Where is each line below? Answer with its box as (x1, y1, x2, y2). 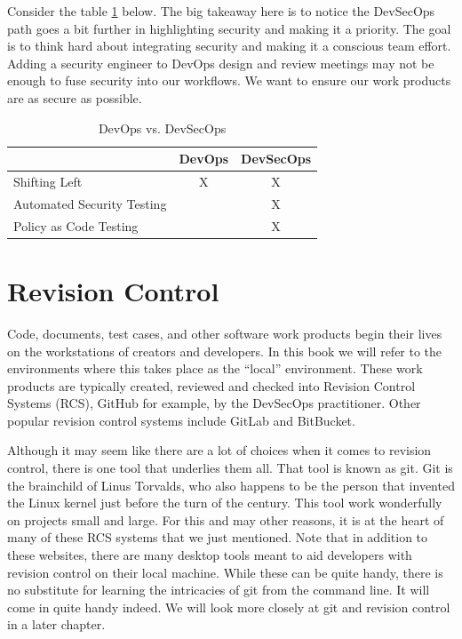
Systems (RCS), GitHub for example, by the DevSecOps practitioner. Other (7, 394, 421, 412)
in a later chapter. (7, 615, 106, 634)
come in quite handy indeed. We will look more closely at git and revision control (7, 597, 450, 616)
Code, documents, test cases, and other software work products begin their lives (7, 323, 442, 342)
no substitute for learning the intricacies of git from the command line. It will (7, 580, 430, 599)
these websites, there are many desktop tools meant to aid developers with (7, 546, 412, 564)
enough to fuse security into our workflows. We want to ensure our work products (7, 71, 451, 90)
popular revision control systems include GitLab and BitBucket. (7, 411, 355, 429)
